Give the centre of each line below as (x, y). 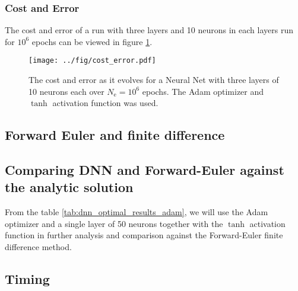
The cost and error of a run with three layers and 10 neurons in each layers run (149, 30)
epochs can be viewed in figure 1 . (92, 41)
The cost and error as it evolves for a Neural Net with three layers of (154, 80)
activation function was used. (105, 103)
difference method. (38, 247)
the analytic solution (69, 187)
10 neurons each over (66, 91)
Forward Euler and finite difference (115, 135)
